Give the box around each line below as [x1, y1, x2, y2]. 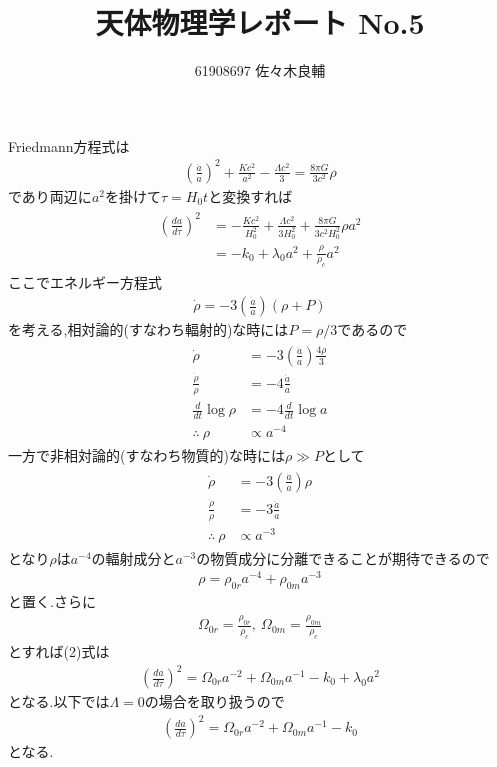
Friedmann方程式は [8, 135, 130, 156]
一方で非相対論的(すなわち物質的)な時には [8, 445, 285, 466]
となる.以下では [8, 691, 110, 712]
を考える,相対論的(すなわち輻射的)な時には [8, 319, 289, 340]
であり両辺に [8, 185, 92, 206]
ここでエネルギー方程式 [8, 272, 162, 293]
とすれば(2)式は [8, 640, 110, 661]
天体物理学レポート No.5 [95, 2, 425, 43]
